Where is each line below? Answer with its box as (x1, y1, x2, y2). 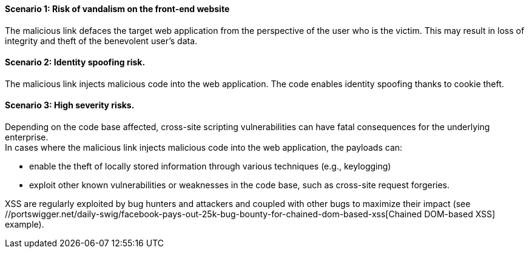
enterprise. (5, 132, 49, 143)
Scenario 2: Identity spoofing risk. (5, 57, 146, 68)
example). (5, 219, 44, 230)
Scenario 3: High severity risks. (5, 100, 135, 111)
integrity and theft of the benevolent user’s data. (5, 35, 198, 46)
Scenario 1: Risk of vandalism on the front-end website (5, 4, 230, 14)
